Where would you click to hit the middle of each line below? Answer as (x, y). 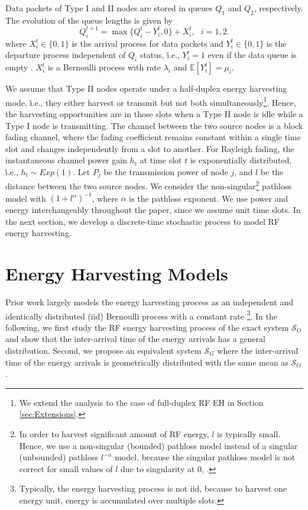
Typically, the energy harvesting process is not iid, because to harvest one (153, 488)
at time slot (161, 160)
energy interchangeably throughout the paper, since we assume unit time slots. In (153, 210)
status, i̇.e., (160, 55)
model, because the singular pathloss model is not (205, 457)
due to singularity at (158, 468)
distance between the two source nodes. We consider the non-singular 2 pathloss (149, 185)
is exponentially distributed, (241, 160)
